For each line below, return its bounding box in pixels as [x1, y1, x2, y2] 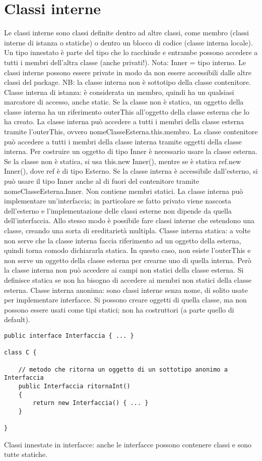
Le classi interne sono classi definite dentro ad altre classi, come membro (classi [4, 27, 249, 38]
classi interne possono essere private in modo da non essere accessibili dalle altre [4, 67, 251, 77]
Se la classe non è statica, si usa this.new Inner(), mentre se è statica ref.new [4, 156, 241, 166]
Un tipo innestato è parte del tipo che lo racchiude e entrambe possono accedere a [4, 47, 258, 58]
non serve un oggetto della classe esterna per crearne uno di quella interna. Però [4, 254, 251, 265]
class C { [4, 349, 37, 356]
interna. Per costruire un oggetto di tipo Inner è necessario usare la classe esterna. [4, 146, 257, 157]
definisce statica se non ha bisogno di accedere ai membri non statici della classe [4, 274, 251, 285]
